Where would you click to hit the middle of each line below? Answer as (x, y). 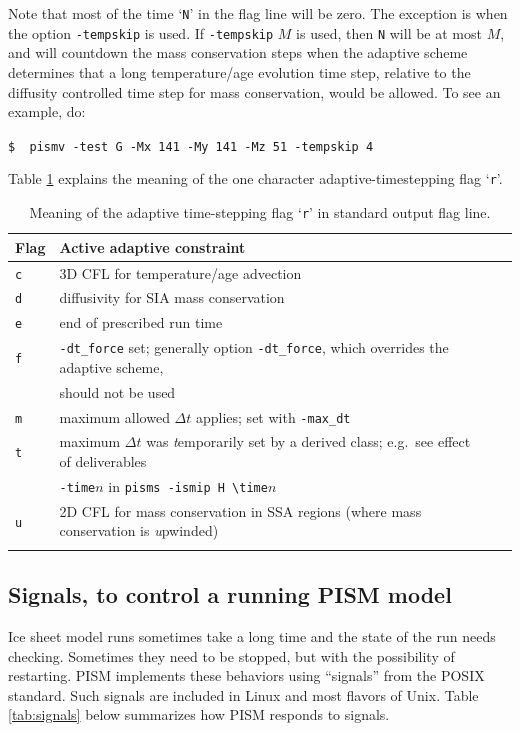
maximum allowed (114, 416)
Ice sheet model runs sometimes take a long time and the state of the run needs (252, 635)
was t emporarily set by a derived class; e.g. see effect (308, 441)
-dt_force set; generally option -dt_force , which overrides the (254, 347)
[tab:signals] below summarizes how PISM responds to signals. (199, 714)
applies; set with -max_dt (273, 416)
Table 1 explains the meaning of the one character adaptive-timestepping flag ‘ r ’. (255, 178)
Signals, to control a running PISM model (230, 594)
